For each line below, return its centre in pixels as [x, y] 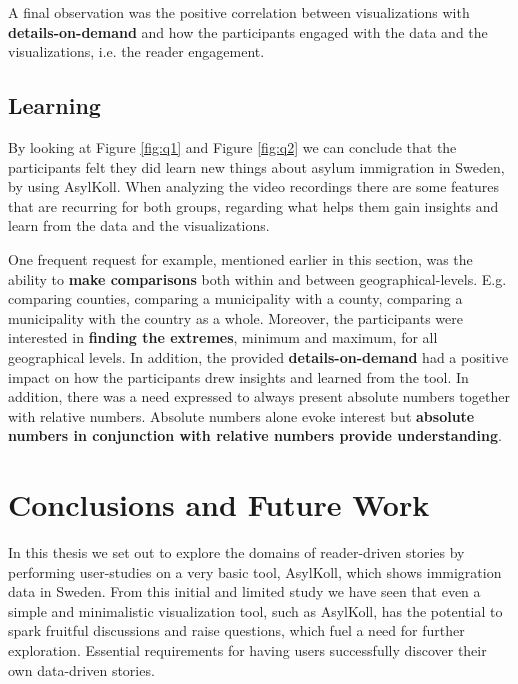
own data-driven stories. [81, 669]
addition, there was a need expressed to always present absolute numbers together [259, 396]
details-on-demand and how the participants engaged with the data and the [248, 31]
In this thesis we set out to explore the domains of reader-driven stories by [236, 552]
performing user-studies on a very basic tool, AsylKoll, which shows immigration [255, 571]
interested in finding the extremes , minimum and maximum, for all [223, 337]
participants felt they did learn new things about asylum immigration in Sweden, [256, 166]
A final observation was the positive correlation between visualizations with [239, 12]
